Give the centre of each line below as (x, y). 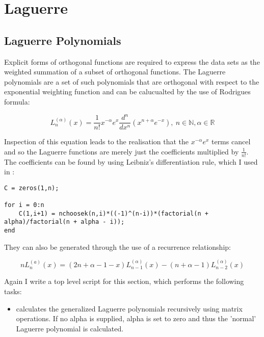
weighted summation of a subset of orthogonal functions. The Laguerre (115, 72)
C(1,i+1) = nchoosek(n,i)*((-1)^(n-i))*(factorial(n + (113, 213)
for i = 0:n (24, 205)
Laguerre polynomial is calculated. (70, 328)
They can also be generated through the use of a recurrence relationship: (117, 247)
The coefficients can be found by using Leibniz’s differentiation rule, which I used (131, 161)
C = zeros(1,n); (32, 188)
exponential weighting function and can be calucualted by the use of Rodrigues (127, 92)
